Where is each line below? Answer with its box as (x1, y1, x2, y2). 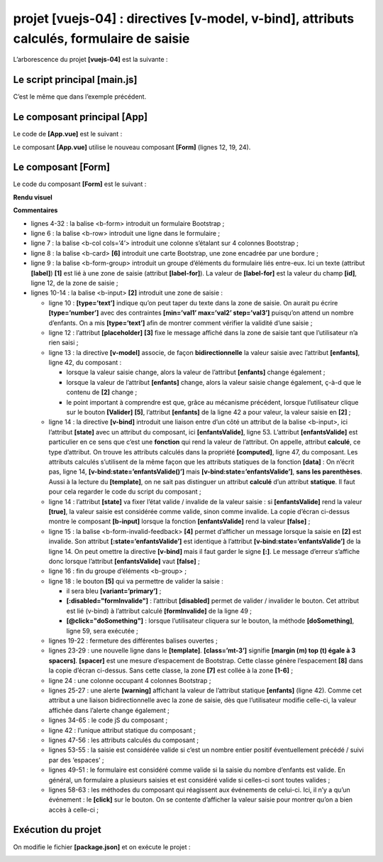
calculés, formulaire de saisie (13, 31, 190, 46)
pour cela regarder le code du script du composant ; (48, 487, 201, 496)
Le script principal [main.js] (13, 74, 138, 86)
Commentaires (13, 206, 58, 214)
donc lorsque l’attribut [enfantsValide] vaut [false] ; (48, 557, 200, 565)
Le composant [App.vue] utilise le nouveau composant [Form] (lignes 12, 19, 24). (13, 143, 251, 151)
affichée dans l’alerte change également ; (48, 706, 170, 714)
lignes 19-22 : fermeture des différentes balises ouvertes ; (48, 636, 218, 645)
